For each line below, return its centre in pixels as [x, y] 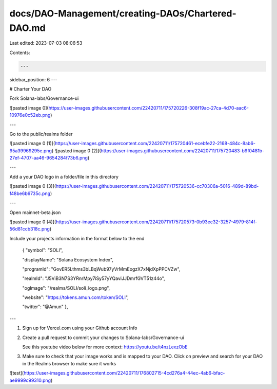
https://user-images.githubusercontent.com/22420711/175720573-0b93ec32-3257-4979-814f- [156, 222]
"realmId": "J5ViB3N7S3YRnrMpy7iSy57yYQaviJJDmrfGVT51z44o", [94, 278]
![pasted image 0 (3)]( [33, 186]
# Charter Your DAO [31, 89]
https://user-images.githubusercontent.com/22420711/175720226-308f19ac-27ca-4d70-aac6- [149, 108]
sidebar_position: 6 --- [33, 79]
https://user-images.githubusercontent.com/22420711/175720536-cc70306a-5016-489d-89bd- [157, 186]
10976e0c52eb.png [30, 115]
